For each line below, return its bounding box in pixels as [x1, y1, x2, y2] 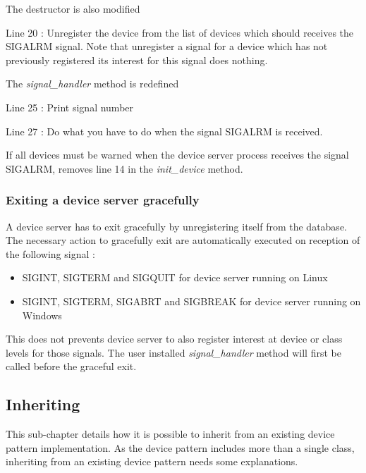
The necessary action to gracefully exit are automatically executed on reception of [6, 233, 360, 247]
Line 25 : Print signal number [6, 99, 134, 114]
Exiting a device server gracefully [6, 191, 200, 209]
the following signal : [6, 246, 95, 261]
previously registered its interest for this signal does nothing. [6, 52, 268, 67]
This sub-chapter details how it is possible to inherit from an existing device [6, 426, 335, 441]
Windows [22, 307, 62, 322]
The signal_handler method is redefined [6, 76, 179, 91]
